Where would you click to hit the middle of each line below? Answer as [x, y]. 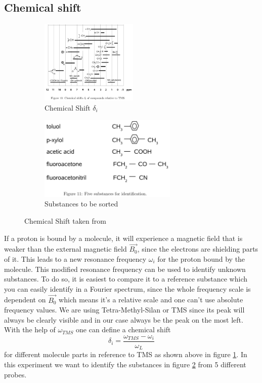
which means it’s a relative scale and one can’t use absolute [151, 300]
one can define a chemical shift [123, 329]
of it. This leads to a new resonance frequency [75, 258]
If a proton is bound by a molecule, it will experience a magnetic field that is [123, 238]
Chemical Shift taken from [65, 220]
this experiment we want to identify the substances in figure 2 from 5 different [125, 364]
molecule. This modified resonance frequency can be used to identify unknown [125, 269]
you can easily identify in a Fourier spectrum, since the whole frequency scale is [127, 288]
